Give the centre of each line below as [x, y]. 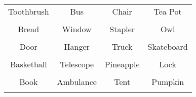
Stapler [122, 29]
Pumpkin [168, 82]
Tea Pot [168, 11]
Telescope [77, 64]
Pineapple [122, 64]
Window [77, 29]
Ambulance [77, 82]
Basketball [28, 64]
